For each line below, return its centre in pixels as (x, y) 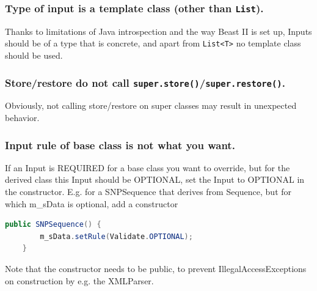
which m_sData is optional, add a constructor (92, 203)
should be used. (34, 55)
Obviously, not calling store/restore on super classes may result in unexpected (151, 105)
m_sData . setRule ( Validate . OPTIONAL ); (116, 236)
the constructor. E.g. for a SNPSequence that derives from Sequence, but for (148, 191)
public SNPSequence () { (53, 225)
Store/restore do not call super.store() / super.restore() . (145, 82)
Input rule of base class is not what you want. (120, 145)
